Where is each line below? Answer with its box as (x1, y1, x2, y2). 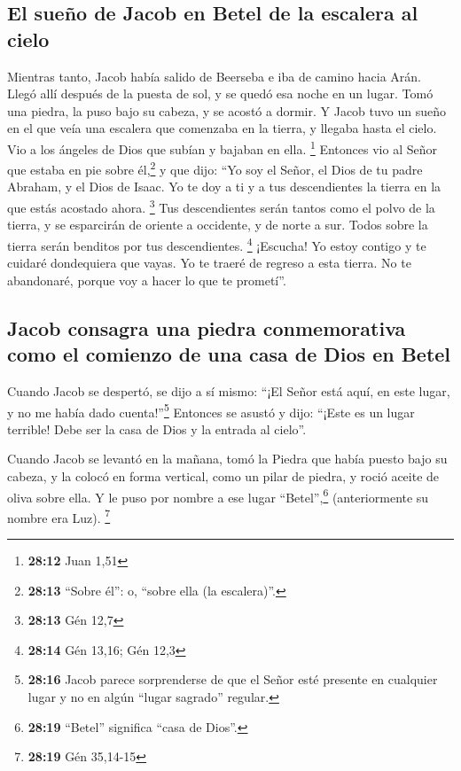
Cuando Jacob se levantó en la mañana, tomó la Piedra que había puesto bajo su (7, 449, 448, 468)
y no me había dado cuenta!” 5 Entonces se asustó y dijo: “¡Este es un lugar (7, 400, 415, 421)
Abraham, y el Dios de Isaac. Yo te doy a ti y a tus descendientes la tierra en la (7, 177, 441, 196)
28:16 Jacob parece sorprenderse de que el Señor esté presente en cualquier (27, 670, 438, 689)
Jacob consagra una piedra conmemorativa (7, 314, 406, 341)
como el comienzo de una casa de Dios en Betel (7, 340, 451, 368)
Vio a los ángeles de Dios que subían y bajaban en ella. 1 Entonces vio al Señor (7, 136, 437, 158)
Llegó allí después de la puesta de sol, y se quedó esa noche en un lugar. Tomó (7, 84, 434, 103)
